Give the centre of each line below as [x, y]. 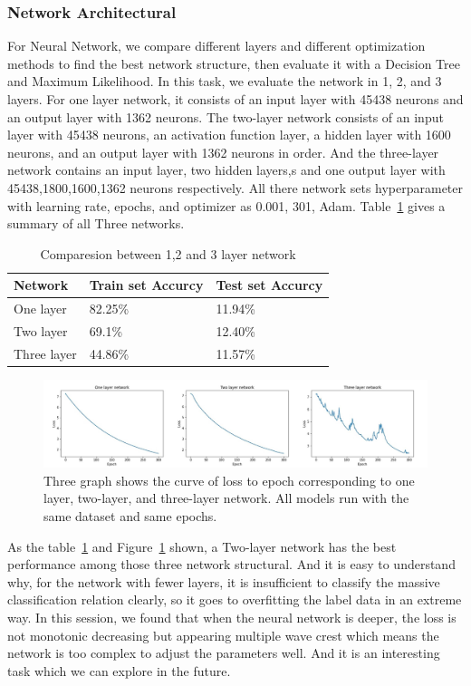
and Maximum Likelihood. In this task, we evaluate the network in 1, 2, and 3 [225, 81]
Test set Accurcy [269, 285]
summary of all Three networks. [96, 223]
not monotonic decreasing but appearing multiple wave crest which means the [223, 635]
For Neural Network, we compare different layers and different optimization [216, 46]
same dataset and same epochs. [130, 516]
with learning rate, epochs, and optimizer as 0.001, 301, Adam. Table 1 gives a [226, 205]
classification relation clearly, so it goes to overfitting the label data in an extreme [235, 599]
